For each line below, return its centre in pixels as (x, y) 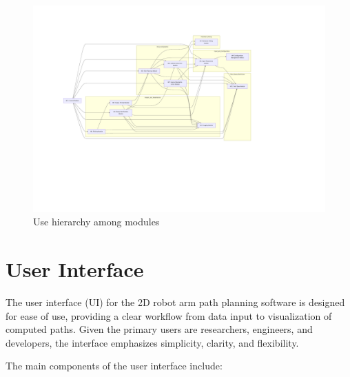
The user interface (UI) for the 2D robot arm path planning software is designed (175, 302)
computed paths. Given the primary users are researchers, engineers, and (159, 329)
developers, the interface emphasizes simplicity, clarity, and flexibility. (152, 342)
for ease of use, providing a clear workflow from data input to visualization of (169, 315)
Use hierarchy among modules (96, 222)
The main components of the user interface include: (114, 366)
